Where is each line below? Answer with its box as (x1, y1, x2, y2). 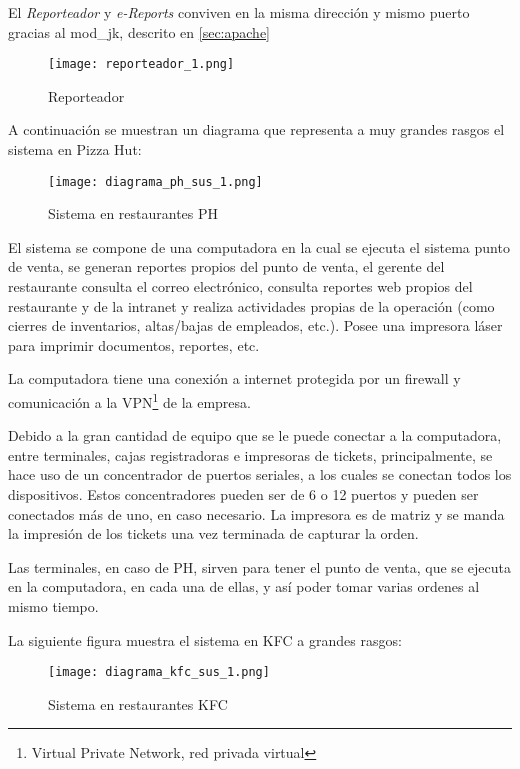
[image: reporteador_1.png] (48, 57, 235, 72)
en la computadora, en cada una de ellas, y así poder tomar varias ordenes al (8, 576, 480, 597)
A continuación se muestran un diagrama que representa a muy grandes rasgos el (8, 119, 505, 140)
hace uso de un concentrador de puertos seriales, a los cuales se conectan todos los (8, 464, 512, 485)
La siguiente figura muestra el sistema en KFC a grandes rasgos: (8, 629, 402, 650)
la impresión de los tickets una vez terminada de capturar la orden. (8, 523, 419, 544)
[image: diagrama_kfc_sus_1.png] (48, 665, 270, 680)
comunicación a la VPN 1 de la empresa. (8, 389, 251, 412)
